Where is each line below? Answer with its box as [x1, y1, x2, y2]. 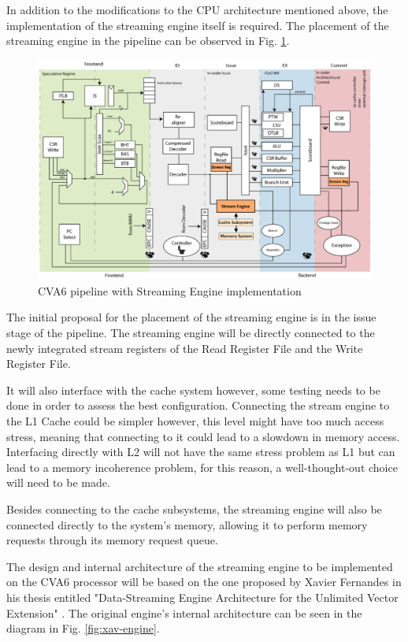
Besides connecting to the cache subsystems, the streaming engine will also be [6, 500, 382, 517]
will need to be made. [6, 474, 110, 491]
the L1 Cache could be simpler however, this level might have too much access [6, 413, 384, 429]
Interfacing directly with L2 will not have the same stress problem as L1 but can [6, 443, 395, 460]
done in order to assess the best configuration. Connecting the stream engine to [6, 397, 390, 414]
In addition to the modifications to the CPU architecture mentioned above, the [6, 2, 388, 17]
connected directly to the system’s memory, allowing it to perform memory [6, 516, 368, 533]
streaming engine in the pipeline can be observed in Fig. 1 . [6, 32, 290, 49]
